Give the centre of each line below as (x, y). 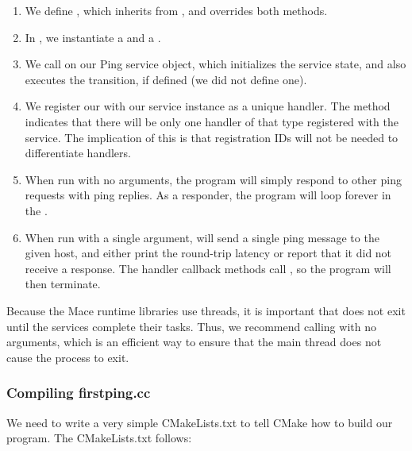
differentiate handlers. (78, 153)
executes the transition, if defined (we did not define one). (166, 79)
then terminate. (63, 284)
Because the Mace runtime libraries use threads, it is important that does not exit (206, 310)
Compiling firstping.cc (79, 393)
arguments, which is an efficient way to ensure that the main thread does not (194, 342)
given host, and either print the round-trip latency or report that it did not (208, 253)
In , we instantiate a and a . (93, 37)
